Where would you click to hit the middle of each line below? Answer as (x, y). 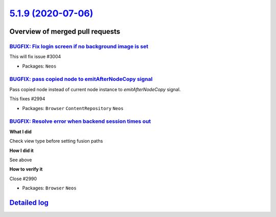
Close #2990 (23, 179)
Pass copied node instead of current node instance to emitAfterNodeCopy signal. (95, 89)
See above (21, 160)
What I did (20, 132)
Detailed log (29, 202)
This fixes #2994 (27, 99)
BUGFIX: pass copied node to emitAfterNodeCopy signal (81, 79)
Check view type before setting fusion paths (56, 141)
